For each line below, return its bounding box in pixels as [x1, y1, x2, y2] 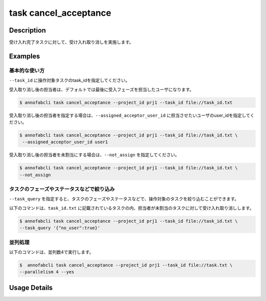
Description [9, 26, 46, 34]
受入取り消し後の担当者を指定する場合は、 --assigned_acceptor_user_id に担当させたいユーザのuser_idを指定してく [9, 112, 255, 118]
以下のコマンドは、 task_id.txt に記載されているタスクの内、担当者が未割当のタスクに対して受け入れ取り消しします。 [9, 205, 254, 211]
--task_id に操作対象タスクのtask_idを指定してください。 [9, 77, 130, 83]
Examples [9, 52, 40, 60]
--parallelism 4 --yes [19, 269, 74, 275]
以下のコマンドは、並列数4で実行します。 [9, 249, 94, 255]
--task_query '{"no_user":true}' [19, 225, 100, 231]
